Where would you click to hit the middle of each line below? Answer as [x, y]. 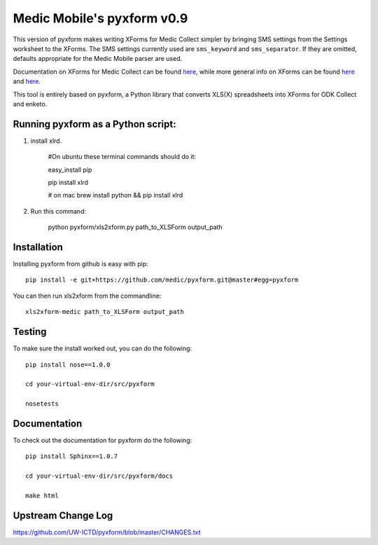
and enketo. [30, 104]
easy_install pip [70, 170]
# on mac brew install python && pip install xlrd [115, 195]
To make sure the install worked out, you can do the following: [103, 349]
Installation [38, 247]
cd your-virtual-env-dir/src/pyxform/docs [99, 476]
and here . [27, 81]
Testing [30, 332]
